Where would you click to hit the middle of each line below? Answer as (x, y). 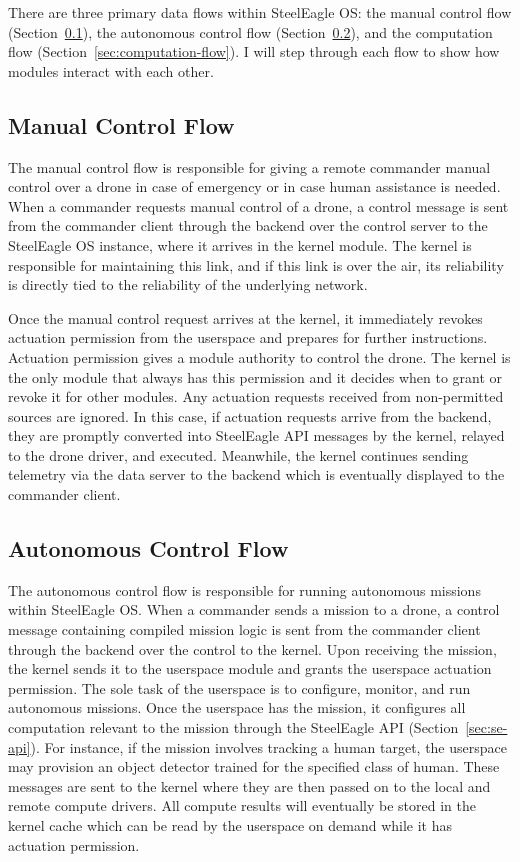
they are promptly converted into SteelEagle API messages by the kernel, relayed (256, 435)
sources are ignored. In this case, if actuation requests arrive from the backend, (250, 415)
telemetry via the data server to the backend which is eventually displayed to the (256, 474)
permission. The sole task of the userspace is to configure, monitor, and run (239, 687)
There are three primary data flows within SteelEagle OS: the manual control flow (260, 12)
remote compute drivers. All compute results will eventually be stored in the (242, 805)
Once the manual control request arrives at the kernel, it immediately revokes (245, 317)
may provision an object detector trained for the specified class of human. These (254, 766)
